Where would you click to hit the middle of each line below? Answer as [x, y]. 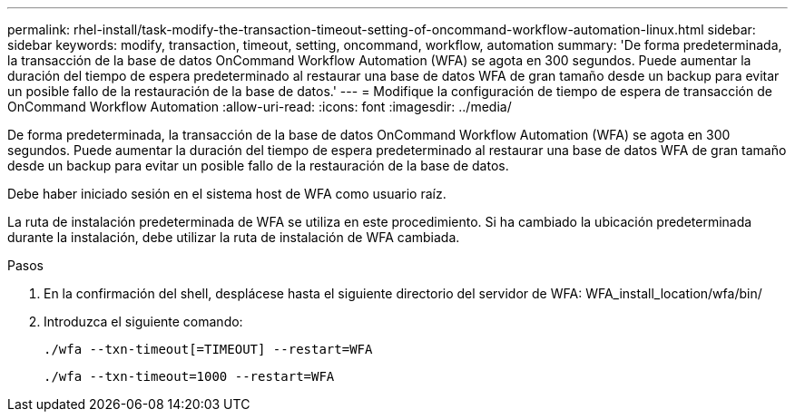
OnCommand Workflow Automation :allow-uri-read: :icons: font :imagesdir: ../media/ [260, 107]
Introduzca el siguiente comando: [143, 322]
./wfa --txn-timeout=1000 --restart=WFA [189, 376]
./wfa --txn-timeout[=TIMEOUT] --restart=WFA [208, 349]
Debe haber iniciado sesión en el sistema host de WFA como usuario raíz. [227, 194]
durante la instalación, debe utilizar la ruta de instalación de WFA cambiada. [234, 237]
